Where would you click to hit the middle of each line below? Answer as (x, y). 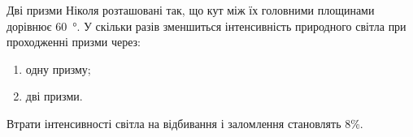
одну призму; (58, 68)
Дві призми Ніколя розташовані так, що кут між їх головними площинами (191, 10)
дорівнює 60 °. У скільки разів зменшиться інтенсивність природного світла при (206, 26)
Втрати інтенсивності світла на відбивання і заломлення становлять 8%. (185, 123)
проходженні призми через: (74, 42)
